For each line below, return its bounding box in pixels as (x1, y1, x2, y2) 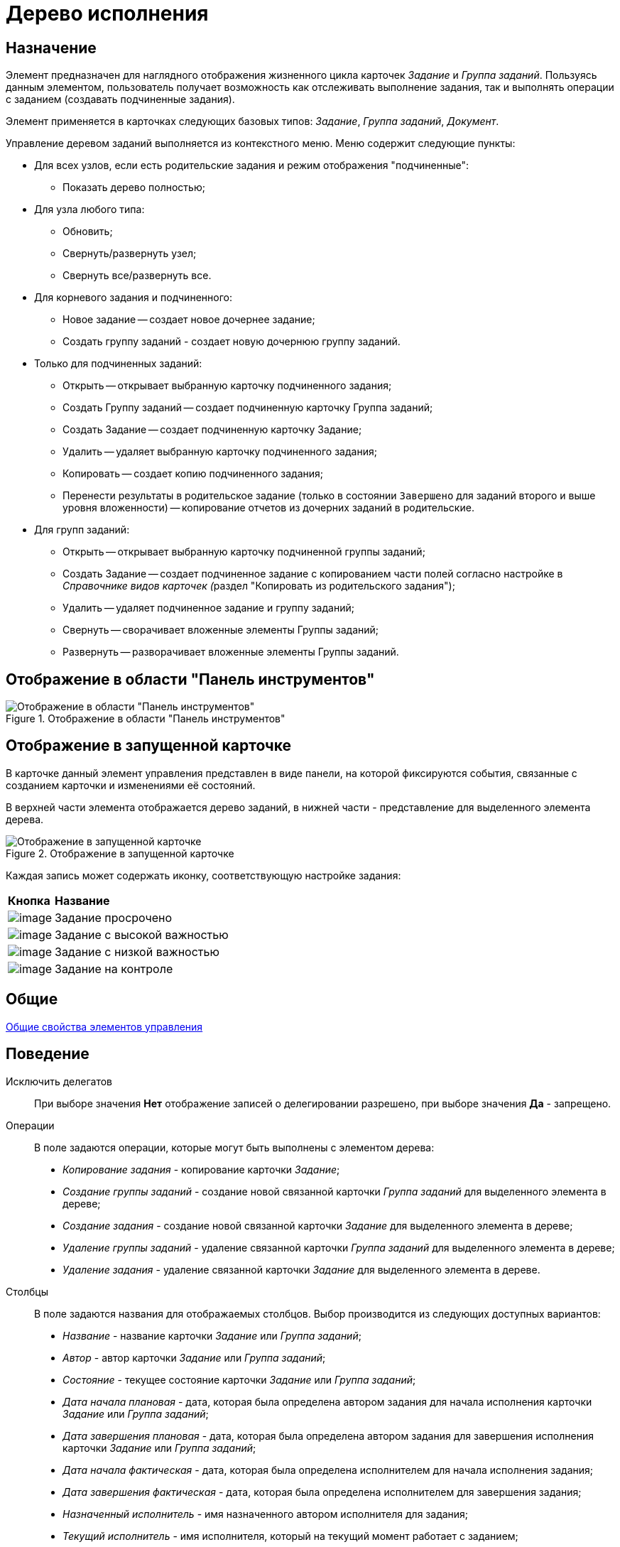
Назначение (6, 38, 97, 57)
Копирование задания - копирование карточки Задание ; (62, 1163, 340, 1176)
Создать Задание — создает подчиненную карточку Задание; (62, 423, 362, 436)
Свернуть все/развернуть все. (62, 269, 212, 282)
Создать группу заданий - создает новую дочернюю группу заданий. (62, 335, 401, 348)
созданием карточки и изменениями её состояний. (6, 778, 256, 791)
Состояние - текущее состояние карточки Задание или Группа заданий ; (62, 1373, 416, 1386)
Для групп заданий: (34, 523, 130, 536)
